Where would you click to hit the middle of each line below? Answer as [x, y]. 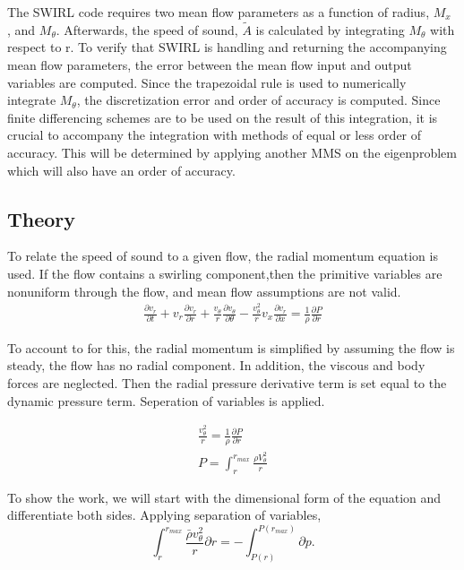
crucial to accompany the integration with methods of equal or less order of [215, 135]
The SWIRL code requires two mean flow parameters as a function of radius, [219, 12]
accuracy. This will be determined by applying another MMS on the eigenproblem [232, 152]
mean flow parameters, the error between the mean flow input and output [210, 65]
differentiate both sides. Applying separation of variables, [164, 515]
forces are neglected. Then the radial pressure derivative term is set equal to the [227, 383]
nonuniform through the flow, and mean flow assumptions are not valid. [204, 291]
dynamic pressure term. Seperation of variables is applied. [166, 400]
